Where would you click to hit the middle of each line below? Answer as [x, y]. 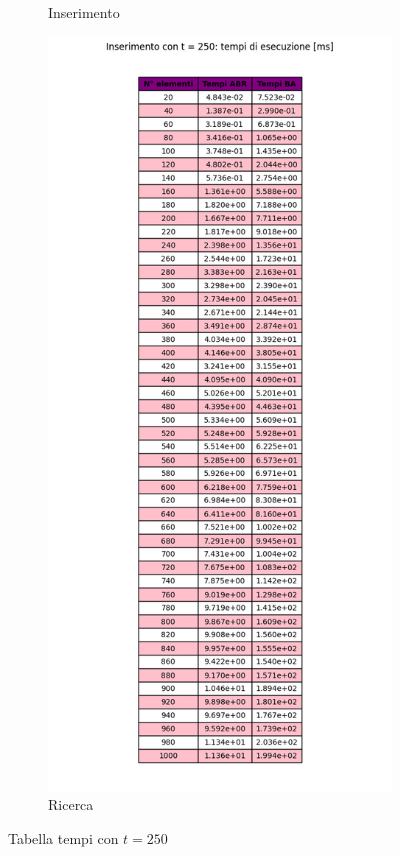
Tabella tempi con [63, 838]
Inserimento [84, 12]
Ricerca [71, 804]
